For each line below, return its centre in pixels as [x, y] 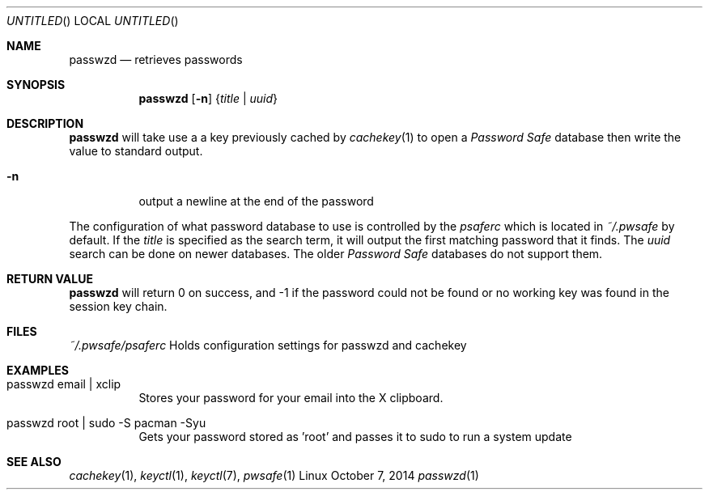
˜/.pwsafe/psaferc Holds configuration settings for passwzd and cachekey [268, 345]
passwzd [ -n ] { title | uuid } [208, 98]
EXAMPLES [38, 370]
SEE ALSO [34, 462]
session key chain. [118, 306]
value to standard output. [136, 151]
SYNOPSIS [36, 85]
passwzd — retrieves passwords [156, 59]
